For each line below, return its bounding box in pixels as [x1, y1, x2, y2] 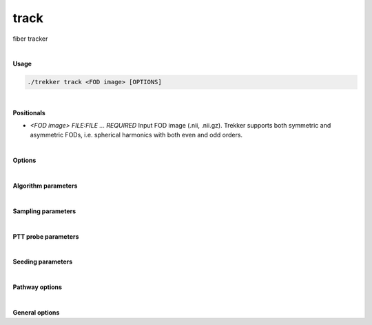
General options [12, 308, 60, 317]
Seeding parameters [12, 257, 73, 266]
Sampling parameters [12, 207, 76, 215]
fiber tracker [12, 35, 48, 43]
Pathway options [12, 283, 62, 291]
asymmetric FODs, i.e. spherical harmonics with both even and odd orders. [30, 131, 243, 139]
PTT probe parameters [12, 232, 79, 241]
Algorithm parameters [12, 181, 78, 190]
